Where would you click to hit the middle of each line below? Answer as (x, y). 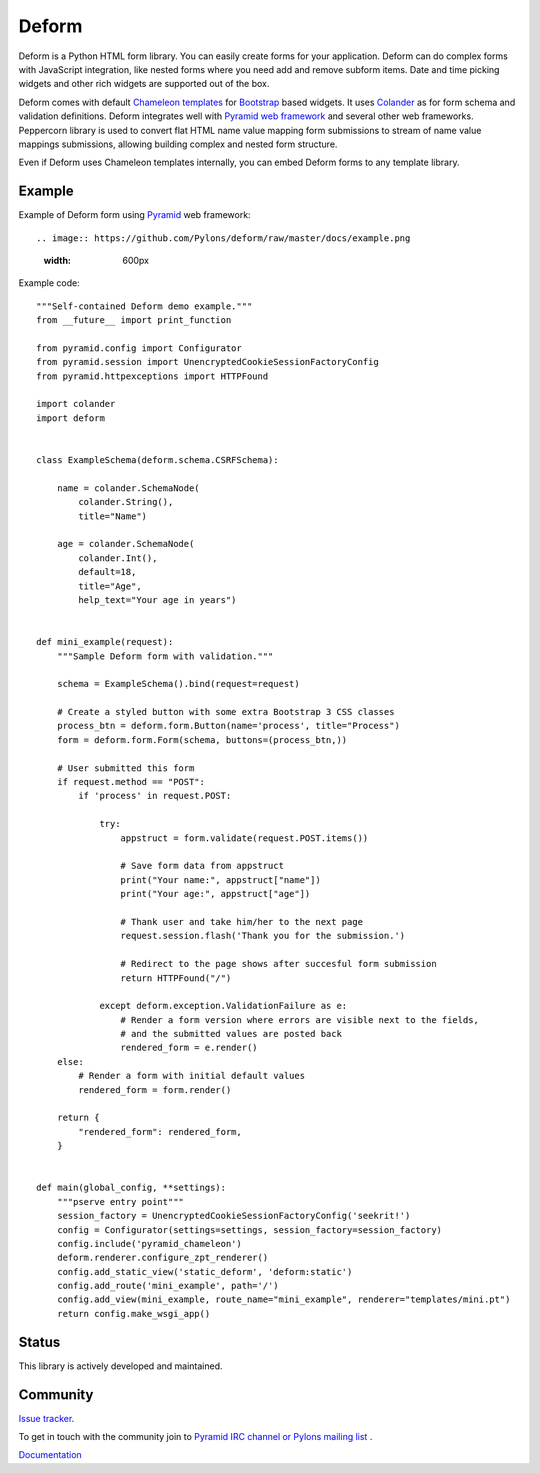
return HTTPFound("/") (176, 978)
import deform (70, 418)
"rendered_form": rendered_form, (160, 1131)
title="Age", (110, 586)
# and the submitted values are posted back (231, 1034)
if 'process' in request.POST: (155, 796)
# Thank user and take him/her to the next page (242, 921)
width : (57, 260)
